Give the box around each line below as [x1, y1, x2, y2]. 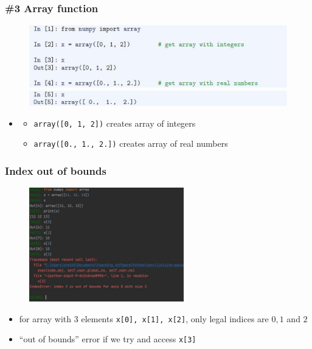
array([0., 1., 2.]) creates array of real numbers [33, 137, 228, 150]
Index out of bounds [5, 163, 106, 178]
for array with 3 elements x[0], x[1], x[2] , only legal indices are [19, 312, 269, 325]
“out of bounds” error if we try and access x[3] [19, 333, 196, 345]
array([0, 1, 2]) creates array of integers [33, 116, 196, 129]
